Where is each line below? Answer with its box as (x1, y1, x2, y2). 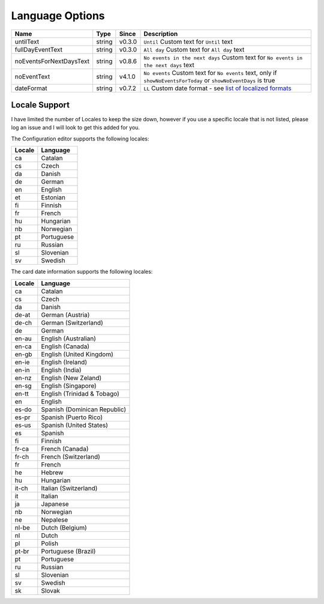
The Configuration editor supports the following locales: (11, 135, 149, 142)
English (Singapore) (41, 381, 97, 390)
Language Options (11, 9, 105, 22)
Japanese (41, 500, 69, 508)
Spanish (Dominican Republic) (41, 405, 127, 414)
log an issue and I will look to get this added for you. (11, 124, 140, 131)
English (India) (41, 366, 82, 374)
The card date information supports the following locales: (11, 268, 153, 276)
